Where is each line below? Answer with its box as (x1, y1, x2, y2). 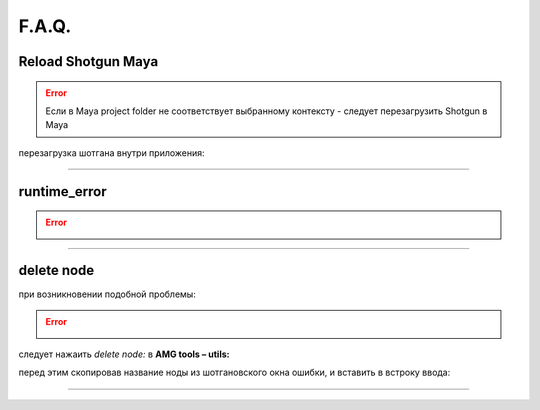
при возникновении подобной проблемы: (18, 288, 197, 300)
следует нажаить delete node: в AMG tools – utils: (18, 348, 230, 360)
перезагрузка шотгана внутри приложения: (18, 146, 205, 159)
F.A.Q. (18, 15, 72, 37)
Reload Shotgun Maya (18, 53, 159, 70)
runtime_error (18, 183, 107, 200)
